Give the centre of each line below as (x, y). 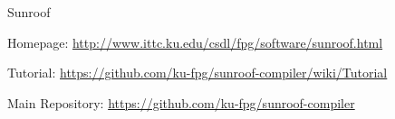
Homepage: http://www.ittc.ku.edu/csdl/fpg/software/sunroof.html (195, 42)
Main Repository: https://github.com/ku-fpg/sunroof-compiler (181, 102)
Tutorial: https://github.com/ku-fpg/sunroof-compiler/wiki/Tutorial (197, 73)
